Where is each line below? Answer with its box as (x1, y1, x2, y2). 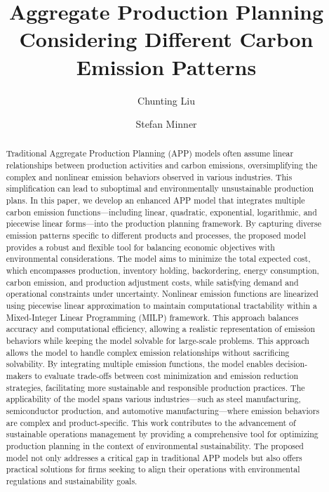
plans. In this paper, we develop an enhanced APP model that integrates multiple (6, 194, 305, 206)
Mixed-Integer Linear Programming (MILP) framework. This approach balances (6, 311, 299, 323)
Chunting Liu (137, 93, 195, 107)
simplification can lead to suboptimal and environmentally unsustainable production (6, 182, 314, 194)
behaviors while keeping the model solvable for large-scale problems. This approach (6, 334, 309, 346)
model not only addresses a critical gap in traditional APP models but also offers (6, 451, 302, 463)
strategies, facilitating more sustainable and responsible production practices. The (6, 381, 305, 393)
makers (6, 369, 32, 381)
